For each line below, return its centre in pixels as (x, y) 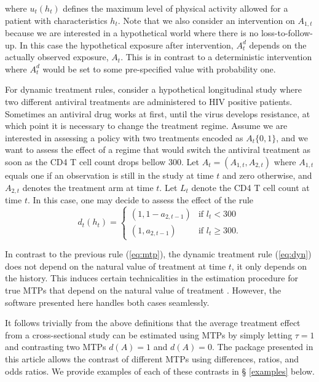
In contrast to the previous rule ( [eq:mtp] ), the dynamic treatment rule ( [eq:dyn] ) (158, 254)
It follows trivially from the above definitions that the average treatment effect (153, 323)
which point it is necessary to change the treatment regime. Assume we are (146, 126)
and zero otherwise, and (267, 175)
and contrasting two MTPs (56, 347)
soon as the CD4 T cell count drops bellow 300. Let (102, 161)
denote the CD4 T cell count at (250, 187)
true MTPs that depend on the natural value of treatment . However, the (143, 290)
